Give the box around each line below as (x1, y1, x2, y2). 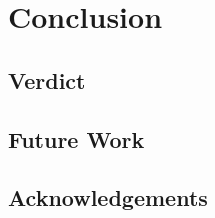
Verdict (8, 64, 86, 95)
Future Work (8, 123, 145, 154)
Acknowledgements (8, 182, 208, 213)
